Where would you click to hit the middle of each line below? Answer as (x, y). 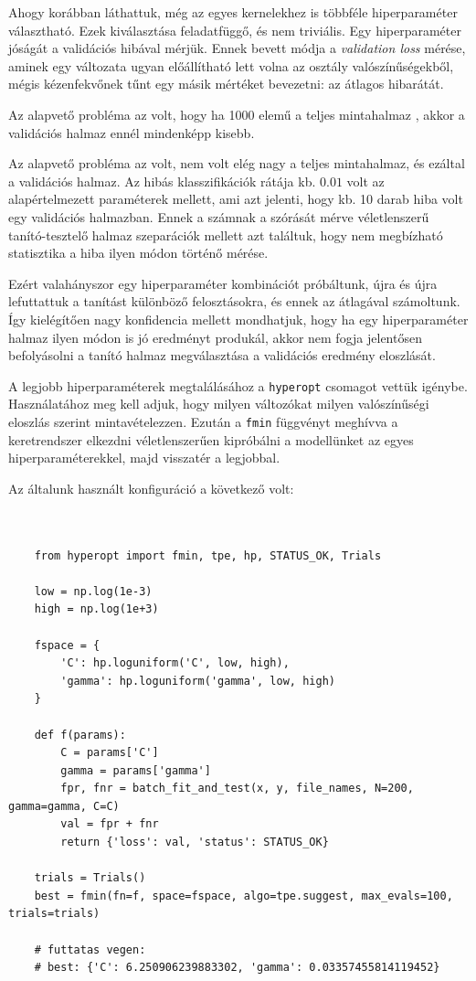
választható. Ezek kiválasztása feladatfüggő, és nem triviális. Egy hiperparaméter (235, 30)
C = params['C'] (110, 753)
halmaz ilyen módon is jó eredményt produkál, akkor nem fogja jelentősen (215, 337)
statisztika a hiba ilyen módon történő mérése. (138, 253)
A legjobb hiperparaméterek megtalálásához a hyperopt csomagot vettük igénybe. (238, 385)
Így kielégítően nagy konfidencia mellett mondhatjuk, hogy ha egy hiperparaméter (238, 319)
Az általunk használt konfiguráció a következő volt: (151, 488)
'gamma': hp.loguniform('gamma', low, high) (198, 681)
